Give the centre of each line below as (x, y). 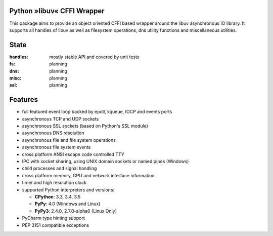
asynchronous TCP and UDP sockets (60, 119)
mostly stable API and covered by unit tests (94, 57)
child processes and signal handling (59, 168)
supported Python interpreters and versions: (68, 189)
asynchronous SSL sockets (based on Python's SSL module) (85, 126)
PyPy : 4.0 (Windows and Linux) (67, 204)
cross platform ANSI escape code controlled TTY (73, 154)
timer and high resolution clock (54, 183)
